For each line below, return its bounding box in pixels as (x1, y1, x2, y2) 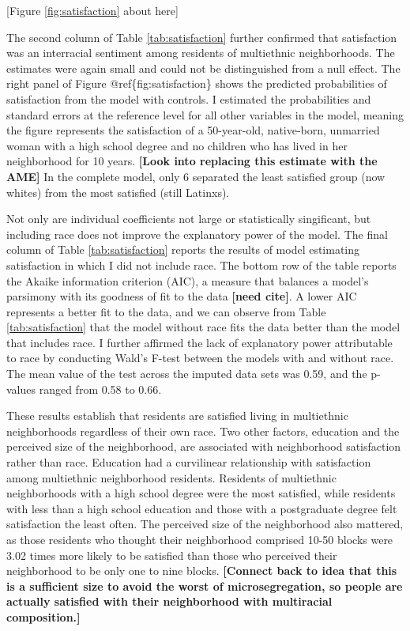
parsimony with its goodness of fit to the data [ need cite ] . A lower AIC (6, 288, 357, 304)
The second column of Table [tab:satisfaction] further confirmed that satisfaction (6, 28, 397, 45)
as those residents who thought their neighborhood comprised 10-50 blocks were (6, 531, 393, 547)
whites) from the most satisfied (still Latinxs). (6, 183, 230, 200)
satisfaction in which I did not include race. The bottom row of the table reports (6, 256, 397, 273)
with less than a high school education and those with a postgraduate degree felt (6, 500, 397, 516)
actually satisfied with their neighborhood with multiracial (6, 593, 333, 610)
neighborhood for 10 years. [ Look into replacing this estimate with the (6, 153, 378, 169)
